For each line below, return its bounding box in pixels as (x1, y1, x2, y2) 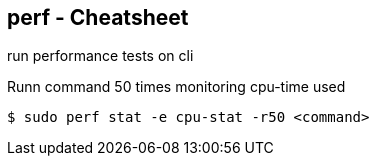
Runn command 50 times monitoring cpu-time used (7, 78, 346, 96)
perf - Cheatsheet (7, 5, 189, 30)
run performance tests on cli (7, 47, 194, 65)
